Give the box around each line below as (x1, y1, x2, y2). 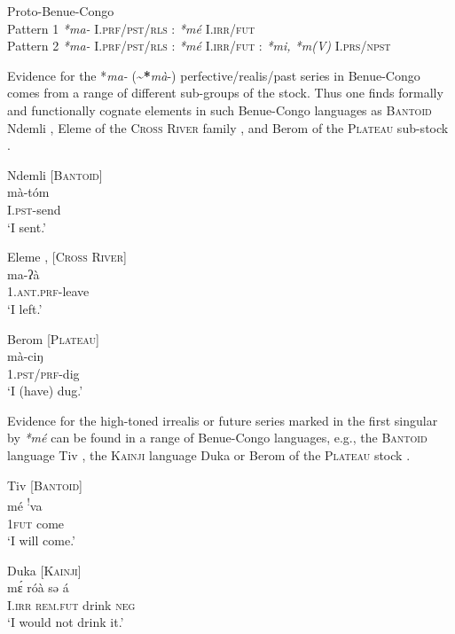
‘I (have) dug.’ (7, 381, 83, 400)
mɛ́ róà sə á (7, 578, 69, 597)
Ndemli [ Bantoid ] (7, 165, 103, 184)
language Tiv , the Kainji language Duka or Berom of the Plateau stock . (7, 446, 411, 465)
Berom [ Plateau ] (7, 329, 99, 348)
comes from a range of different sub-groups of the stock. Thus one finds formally (7, 83, 443, 102)
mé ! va (7, 494, 43, 514)
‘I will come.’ (7, 531, 75, 550)
